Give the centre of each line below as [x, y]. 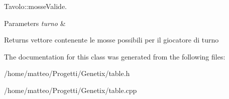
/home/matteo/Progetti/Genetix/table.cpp [71, 90]
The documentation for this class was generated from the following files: [115, 56]
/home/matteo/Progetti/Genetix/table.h [67, 73]
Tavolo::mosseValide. [35, 6]
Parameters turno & [35, 23]
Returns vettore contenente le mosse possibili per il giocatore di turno [111, 40]
